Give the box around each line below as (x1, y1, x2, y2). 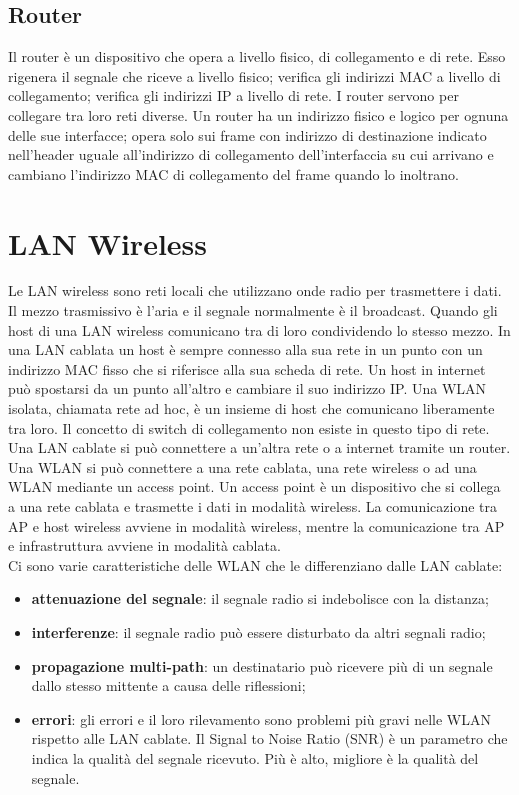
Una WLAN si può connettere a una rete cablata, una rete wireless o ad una (8, 456, 477, 477)
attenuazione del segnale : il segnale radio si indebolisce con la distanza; (31, 588, 489, 609)
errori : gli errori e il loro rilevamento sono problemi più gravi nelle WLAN (31, 708, 491, 729)
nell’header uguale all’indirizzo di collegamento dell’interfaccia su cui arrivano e (8, 144, 494, 165)
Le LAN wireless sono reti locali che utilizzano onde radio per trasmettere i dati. (8, 280, 502, 301)
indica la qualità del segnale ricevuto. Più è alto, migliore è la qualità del (31, 747, 479, 768)
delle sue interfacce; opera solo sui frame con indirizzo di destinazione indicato (8, 124, 487, 145)
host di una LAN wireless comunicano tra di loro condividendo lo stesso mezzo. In (8, 319, 511, 340)
